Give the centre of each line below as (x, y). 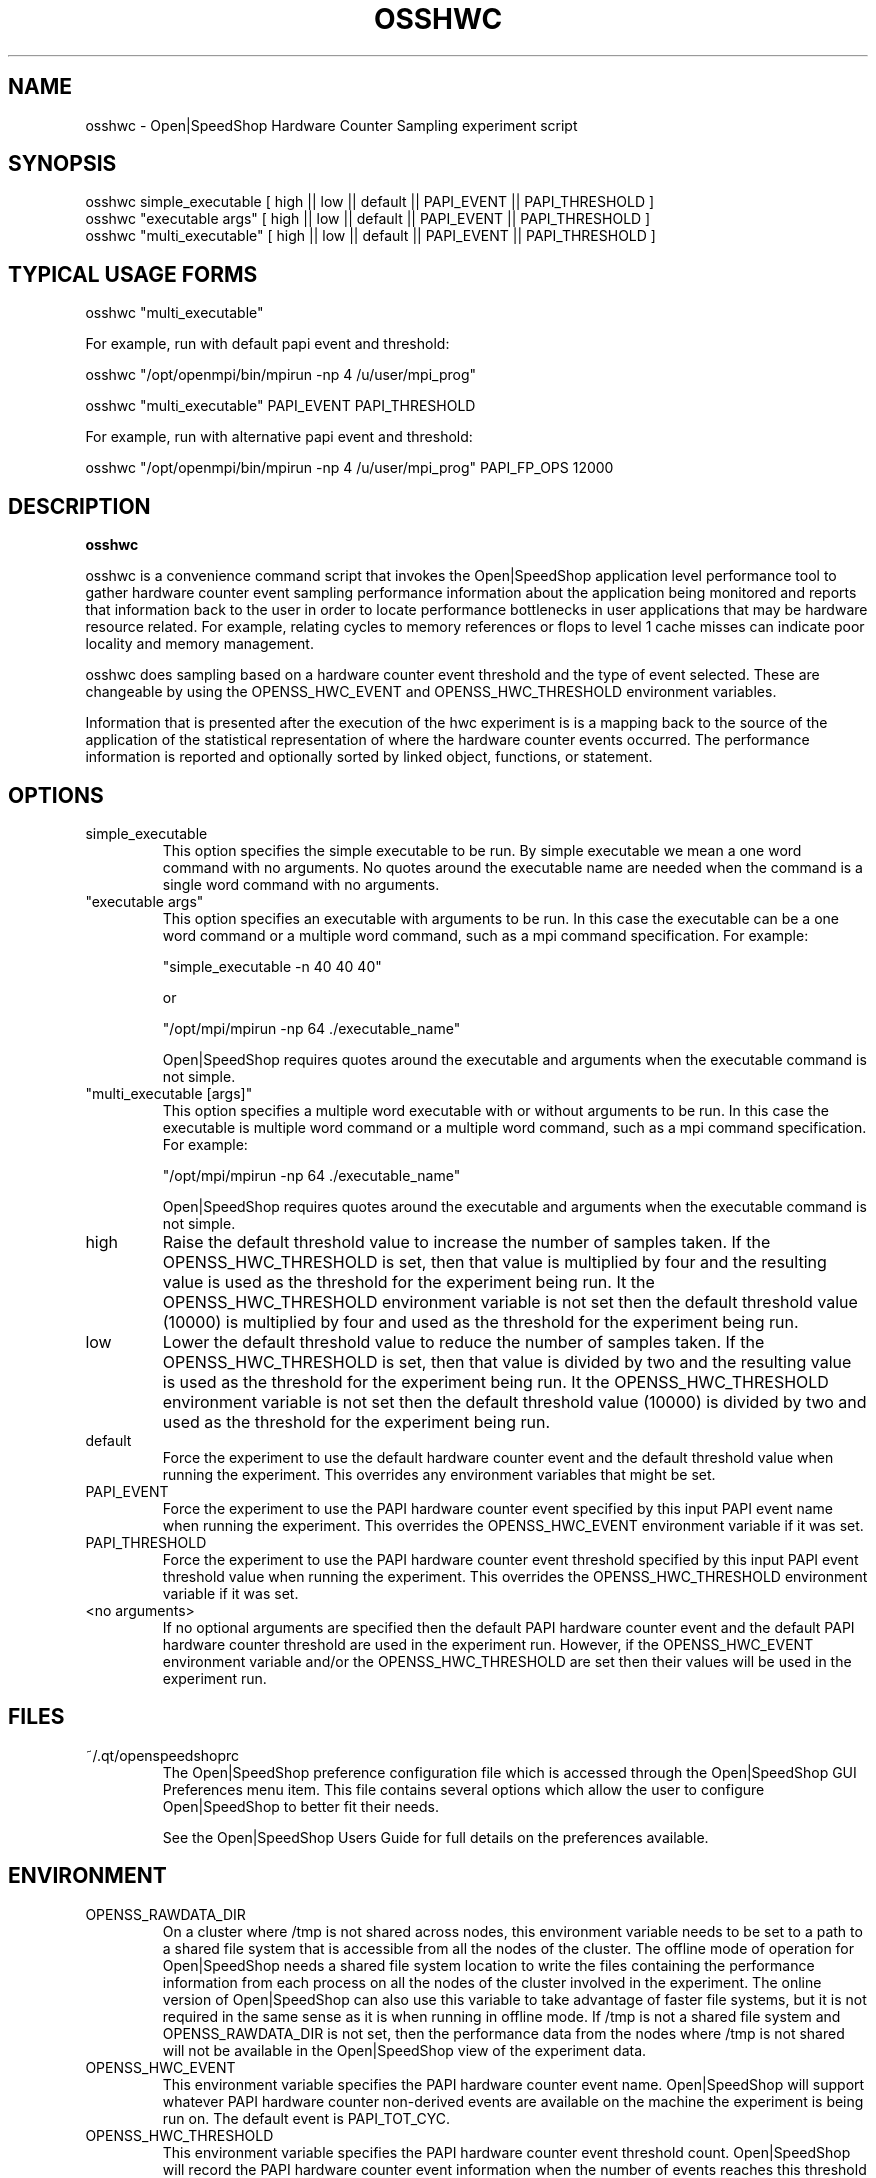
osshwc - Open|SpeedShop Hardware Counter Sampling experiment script (331, 125)
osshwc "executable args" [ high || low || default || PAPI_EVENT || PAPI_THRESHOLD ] (368, 219)
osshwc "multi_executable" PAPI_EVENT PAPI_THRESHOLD (280, 406)
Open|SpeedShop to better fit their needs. (300, 1806)
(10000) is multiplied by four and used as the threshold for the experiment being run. (480, 1321)
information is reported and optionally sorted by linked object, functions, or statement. (369, 757)
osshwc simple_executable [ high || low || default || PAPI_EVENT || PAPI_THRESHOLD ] (370, 202)
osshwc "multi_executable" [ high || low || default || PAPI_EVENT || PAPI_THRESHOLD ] (370, 236)
